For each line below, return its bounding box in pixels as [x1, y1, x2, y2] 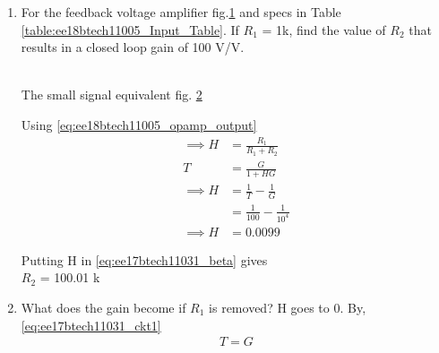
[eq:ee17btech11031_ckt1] [21, 315, 161, 334]
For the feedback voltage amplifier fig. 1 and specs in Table [21, 3, 341, 21]
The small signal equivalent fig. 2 [21, 85, 202, 104]
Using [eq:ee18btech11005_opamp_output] [21, 115, 257, 133]
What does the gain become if [21, 297, 186, 316]
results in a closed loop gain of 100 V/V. [21, 38, 245, 56]
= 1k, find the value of [262, 20, 386, 39]
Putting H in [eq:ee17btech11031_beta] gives [21, 250, 268, 269]
